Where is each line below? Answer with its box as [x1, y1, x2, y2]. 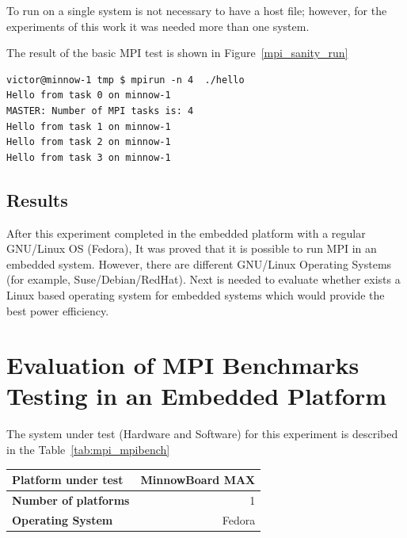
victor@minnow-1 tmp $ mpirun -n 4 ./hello [6, 74, 245, 86]
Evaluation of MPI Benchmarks [6, 349, 359, 381]
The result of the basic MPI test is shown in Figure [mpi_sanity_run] [6, 44, 348, 61]
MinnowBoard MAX [140, 471, 256, 488]
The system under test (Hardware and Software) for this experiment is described [6, 425, 398, 442]
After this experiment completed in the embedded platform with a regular [6, 224, 366, 241]
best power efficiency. [6, 302, 109, 319]
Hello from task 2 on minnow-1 [6, 136, 171, 148]
